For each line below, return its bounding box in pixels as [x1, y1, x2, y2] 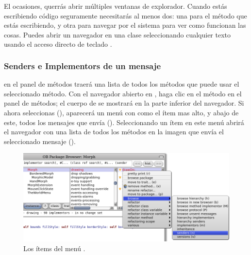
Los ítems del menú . [23, 243, 85, 253]
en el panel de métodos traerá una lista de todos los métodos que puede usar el [4, 79, 239, 89]
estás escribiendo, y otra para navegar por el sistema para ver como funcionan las [4, 20, 246, 30]
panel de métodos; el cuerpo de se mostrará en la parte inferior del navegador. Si [4, 98, 244, 108]
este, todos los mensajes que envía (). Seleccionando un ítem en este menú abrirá [4, 117, 244, 127]
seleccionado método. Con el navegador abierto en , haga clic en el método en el [4, 88, 242, 98]
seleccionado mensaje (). [4, 136, 76, 146]
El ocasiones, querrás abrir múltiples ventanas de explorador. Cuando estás [4, 1, 227, 11]
